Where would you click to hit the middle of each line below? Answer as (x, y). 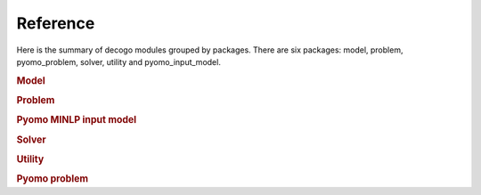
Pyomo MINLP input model (77, 120)
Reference (56, 23)
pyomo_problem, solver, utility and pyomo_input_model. (119, 61)
